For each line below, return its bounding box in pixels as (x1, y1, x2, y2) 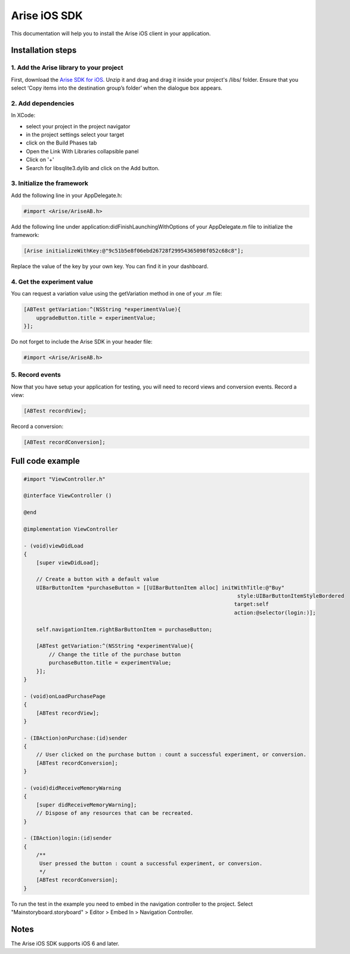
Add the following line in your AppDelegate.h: (11, 192, 122, 199)
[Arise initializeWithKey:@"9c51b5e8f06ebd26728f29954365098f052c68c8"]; (23, 248, 244, 254)
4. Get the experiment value (11, 278, 94, 286)
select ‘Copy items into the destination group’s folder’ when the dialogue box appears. (11, 84, 223, 92)
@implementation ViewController (23, 525, 119, 533)
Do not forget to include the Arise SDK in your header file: (11, 338, 153, 345)
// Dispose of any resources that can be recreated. (36, 810, 194, 817)
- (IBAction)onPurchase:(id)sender (23, 734, 128, 741)
